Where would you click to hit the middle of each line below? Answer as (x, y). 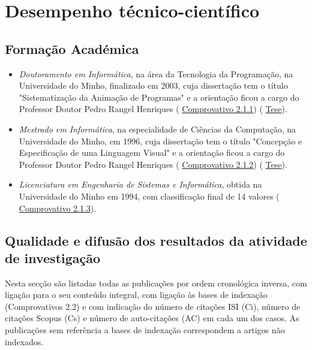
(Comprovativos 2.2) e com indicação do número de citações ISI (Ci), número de (153, 306)
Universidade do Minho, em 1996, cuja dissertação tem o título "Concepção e (160, 141)
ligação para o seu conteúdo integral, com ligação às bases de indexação (136, 295)
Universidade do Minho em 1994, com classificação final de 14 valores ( (149, 196)
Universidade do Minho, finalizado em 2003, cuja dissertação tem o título (153, 85)
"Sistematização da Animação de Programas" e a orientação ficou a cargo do (159, 97)
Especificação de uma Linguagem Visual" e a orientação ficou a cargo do (152, 153)
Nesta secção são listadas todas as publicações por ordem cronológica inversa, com (156, 283)
